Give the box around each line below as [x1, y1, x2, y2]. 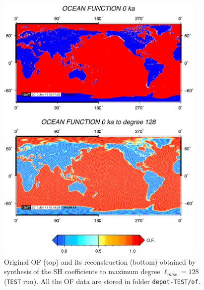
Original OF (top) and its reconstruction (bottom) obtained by [4, 256, 196, 267]
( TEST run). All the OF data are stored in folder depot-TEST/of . [4, 276, 201, 286]
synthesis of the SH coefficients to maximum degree [4, 266, 160, 277]
